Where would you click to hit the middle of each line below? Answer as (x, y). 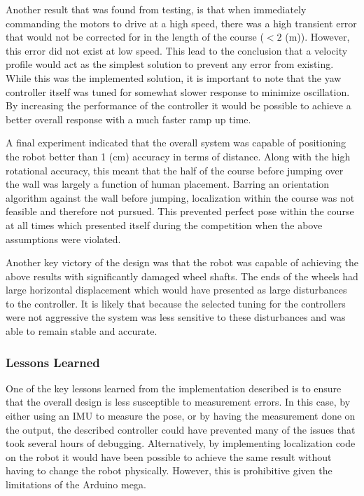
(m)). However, (317, 37)
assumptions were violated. (63, 239)
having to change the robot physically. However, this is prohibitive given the (169, 470)
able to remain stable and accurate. (82, 331)
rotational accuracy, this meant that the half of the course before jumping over (175, 170)
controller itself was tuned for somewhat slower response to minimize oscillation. (178, 91)
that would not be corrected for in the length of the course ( (135, 37)
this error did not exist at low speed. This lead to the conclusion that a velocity (177, 50)
